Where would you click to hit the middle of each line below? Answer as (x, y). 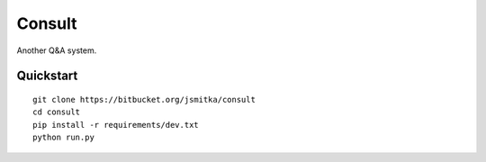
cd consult (57, 112)
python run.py (63, 138)
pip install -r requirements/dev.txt (116, 125)
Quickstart (47, 76)
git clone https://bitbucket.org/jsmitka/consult (144, 99)
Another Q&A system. (57, 50)
